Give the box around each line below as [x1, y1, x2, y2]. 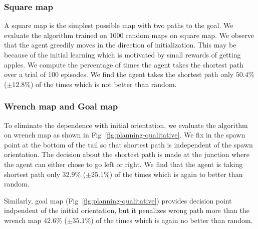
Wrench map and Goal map [4, 100, 118, 112]
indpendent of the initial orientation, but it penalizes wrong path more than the [4, 205, 249, 215]
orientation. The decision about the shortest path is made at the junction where [4, 149, 250, 159]
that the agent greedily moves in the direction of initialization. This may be [4, 39, 236, 50]
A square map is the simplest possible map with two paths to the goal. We [4, 20, 233, 30]
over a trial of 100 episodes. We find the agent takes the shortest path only [4, 69, 234, 79]
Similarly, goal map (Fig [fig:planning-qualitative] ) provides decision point [4, 195, 232, 205]
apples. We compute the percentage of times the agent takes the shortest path [4, 59, 243, 69]
